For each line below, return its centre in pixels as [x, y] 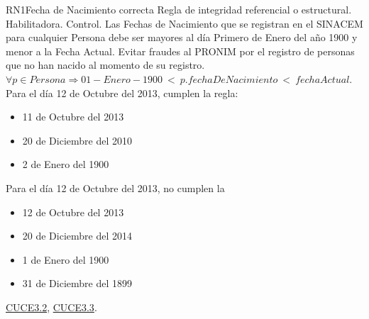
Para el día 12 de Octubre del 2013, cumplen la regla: [122, 93]
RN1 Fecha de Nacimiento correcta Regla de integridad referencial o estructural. [179, 9]
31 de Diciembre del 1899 [77, 283]
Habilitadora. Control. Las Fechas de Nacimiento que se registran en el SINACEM [184, 23]
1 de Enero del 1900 [66, 259]
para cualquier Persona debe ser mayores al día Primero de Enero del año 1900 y [182, 37]
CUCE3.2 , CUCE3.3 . [51, 307]
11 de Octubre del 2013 [73, 117]
